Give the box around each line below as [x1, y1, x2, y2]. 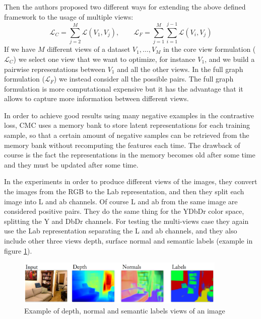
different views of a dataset [47, 44, 130, 54]
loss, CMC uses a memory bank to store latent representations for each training [4, 120, 250, 130]
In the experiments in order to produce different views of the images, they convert [4, 176, 257, 187]
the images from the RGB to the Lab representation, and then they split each [4, 186, 244, 197]
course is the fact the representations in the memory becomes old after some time [4, 149, 255, 160]
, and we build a [205, 53, 255, 64]
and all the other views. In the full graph [117, 63, 243, 74]
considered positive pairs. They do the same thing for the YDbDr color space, [4, 206, 244, 216]
